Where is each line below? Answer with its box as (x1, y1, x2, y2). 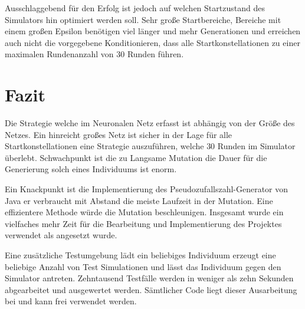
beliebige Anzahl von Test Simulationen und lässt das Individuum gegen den (5, 260, 281, 272)
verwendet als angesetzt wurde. (5, 229, 117, 241)
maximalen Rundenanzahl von (5, 48, 114, 60)
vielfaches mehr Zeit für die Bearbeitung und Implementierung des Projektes (5, 217, 282, 229)
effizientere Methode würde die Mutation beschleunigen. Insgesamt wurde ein (5, 206, 284, 218)
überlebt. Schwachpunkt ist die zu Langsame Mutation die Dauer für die (5, 151, 267, 163)
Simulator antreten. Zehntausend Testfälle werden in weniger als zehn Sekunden (5, 272, 294, 284)
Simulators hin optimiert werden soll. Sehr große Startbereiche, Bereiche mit (5, 13, 281, 25)
